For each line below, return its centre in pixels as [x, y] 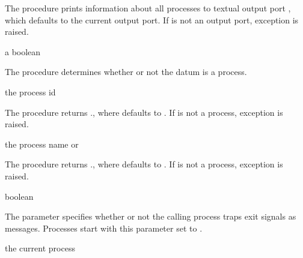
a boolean [23, 51]
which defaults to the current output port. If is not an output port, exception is [152, 19]
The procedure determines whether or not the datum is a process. [126, 72]
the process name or [42, 144]
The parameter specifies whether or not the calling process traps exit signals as [151, 216]
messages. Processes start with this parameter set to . [104, 228]
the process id [30, 91]
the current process [40, 248]
